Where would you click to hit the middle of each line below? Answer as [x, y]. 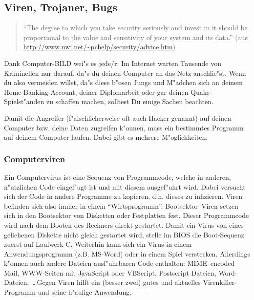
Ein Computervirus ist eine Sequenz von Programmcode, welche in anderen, [117, 177]
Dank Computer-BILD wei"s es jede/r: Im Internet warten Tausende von [113, 63]
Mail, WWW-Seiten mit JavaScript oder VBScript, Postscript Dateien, [110, 272]
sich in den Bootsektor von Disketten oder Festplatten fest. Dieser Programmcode [127, 215]
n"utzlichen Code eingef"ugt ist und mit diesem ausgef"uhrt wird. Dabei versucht [125, 186]
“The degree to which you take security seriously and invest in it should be [135, 28]
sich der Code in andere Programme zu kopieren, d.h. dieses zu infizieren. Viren [123, 196]
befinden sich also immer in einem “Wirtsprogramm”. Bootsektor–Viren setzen [121, 205]
